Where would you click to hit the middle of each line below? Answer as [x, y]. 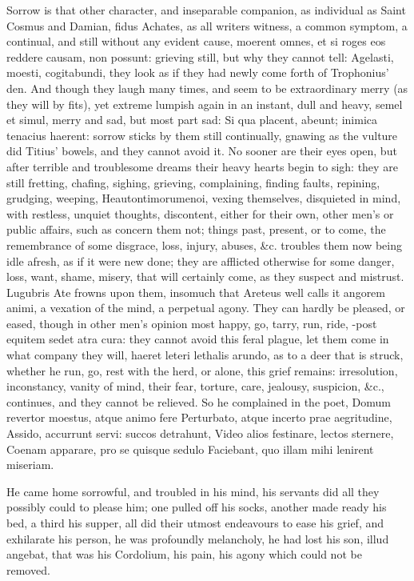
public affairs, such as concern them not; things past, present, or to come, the [196, 229]
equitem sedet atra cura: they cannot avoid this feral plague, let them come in [198, 339]
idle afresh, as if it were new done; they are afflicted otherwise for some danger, [201, 260]
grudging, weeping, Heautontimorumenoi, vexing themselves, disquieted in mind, [204, 198]
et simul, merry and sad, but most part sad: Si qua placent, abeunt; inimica [192, 120]
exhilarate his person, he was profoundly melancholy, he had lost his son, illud [198, 538]
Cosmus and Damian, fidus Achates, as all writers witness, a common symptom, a [207, 25]
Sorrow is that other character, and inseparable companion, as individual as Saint [206, 10]
